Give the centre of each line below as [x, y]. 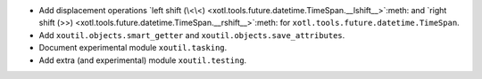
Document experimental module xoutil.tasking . [133, 48]
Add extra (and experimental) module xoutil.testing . [143, 60]
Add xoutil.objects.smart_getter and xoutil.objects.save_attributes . [192, 35]
